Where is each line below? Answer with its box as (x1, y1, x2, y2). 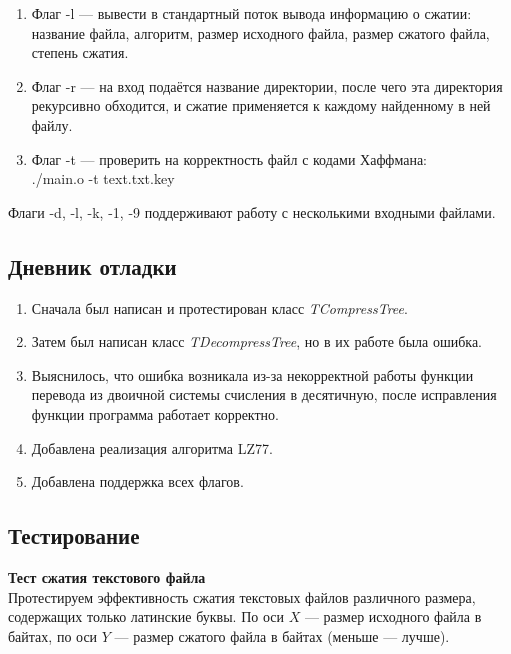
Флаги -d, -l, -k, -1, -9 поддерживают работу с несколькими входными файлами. (8, 201, 496, 222)
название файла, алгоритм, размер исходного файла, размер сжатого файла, (31, 22, 490, 43)
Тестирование (8, 520, 140, 551)
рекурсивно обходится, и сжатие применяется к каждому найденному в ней (31, 95, 491, 116)
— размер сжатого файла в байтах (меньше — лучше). (114, 625, 450, 646)
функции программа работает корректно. (31, 403, 279, 424)
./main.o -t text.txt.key (31, 168, 175, 189)
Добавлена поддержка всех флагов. (31, 471, 244, 492)
